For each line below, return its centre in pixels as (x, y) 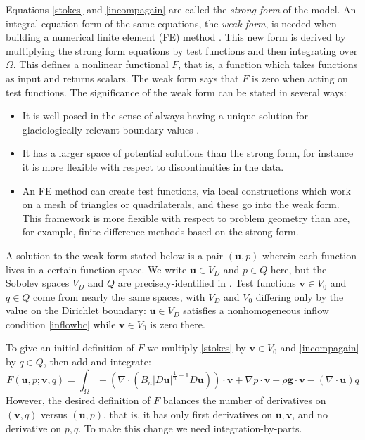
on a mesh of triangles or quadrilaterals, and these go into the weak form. (181, 204)
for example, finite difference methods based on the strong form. (160, 232)
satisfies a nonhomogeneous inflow (256, 310)
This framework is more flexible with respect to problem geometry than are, (186, 218)
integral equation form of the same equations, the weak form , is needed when (171, 23)
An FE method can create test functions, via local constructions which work (186, 190)
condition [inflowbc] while (61, 324)
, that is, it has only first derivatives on (188, 414)
